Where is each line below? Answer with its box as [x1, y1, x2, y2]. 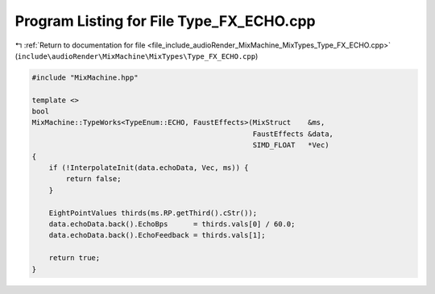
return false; [65, 174, 122, 184]
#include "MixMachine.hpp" [31, 72, 139, 82]
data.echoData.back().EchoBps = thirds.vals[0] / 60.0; [48, 220, 296, 229]
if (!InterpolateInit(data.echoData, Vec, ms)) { [48, 164, 249, 172]
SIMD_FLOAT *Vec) [252, 141, 329, 150]
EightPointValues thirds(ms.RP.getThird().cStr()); [48, 208, 258, 217]
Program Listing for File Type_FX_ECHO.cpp [14, 12, 316, 30]
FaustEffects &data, [252, 129, 334, 139]
